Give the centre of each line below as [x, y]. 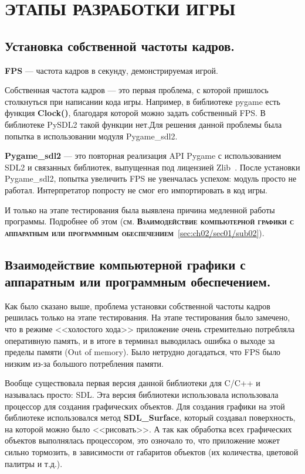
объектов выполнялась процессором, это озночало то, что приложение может [142, 440]
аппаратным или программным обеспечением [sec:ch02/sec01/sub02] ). [135, 232]
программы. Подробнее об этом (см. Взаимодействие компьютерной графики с [150, 221]
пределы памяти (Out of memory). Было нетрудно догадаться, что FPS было [143, 352]
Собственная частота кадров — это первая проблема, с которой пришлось [137, 90]
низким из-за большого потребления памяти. [84, 363]
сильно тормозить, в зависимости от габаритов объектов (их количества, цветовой [152, 452]
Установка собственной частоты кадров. [120, 45]
